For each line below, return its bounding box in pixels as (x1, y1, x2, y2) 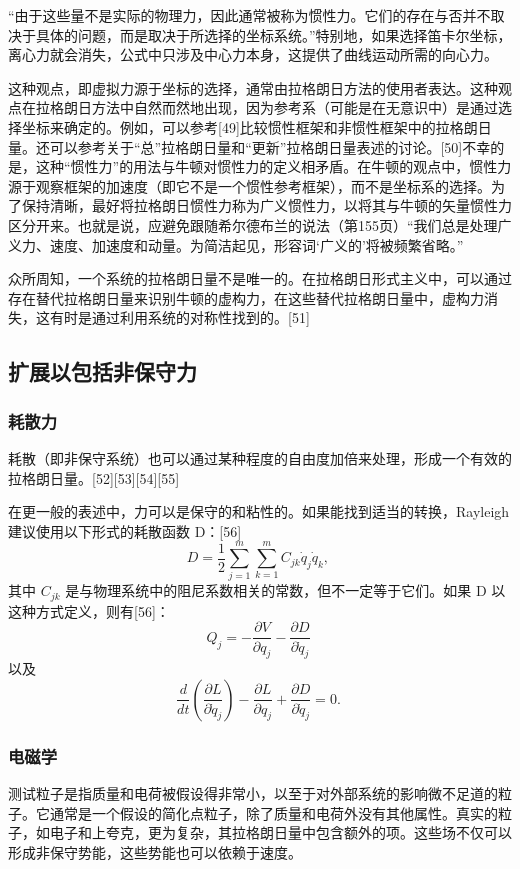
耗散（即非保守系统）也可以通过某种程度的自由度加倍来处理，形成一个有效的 (8, 447, 512, 468)
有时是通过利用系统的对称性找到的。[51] (49, 307, 310, 328)
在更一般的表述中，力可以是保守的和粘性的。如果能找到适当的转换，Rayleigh (8, 501, 510, 522)
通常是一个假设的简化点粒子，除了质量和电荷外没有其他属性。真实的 (49, 802, 498, 823)
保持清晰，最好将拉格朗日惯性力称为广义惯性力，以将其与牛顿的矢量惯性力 (21, 195, 512, 216)
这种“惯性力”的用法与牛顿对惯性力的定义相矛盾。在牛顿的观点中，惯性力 (35, 156, 512, 177)
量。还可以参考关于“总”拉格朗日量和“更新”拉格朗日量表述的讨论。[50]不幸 (8, 136, 491, 157)
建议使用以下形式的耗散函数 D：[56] (8, 520, 242, 541)
